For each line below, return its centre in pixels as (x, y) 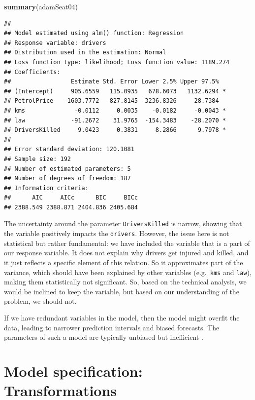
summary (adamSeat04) (41, 6)
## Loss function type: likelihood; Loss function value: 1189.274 (117, 62)
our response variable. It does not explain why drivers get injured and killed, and (126, 253)
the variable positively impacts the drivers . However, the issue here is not (117, 233)
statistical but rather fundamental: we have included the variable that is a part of (127, 243)
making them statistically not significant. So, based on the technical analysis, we (125, 282)
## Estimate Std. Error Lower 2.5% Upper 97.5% (112, 82)
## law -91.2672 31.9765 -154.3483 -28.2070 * (115, 120)
